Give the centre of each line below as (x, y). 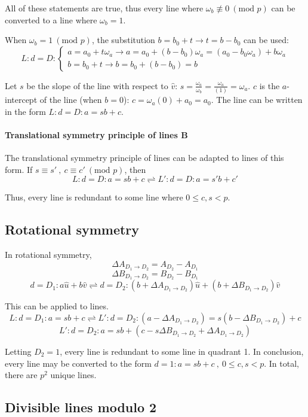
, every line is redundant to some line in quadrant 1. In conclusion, (182, 351)
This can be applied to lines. (57, 306)
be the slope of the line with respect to (97, 85)
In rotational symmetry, (48, 255)
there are (21, 375)
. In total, (281, 363)
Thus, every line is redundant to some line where (94, 197)
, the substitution (123, 40)
